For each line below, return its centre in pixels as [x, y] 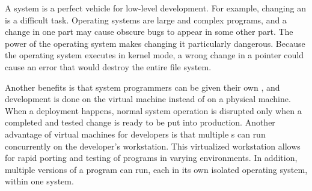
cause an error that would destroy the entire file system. [108, 66]
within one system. [39, 181]
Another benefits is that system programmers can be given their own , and [142, 87]
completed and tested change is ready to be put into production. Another [140, 122]
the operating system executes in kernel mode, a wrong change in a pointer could [154, 55]
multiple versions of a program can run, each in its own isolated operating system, [156, 169]
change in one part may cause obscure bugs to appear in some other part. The [149, 32]
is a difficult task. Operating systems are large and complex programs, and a [146, 20]
